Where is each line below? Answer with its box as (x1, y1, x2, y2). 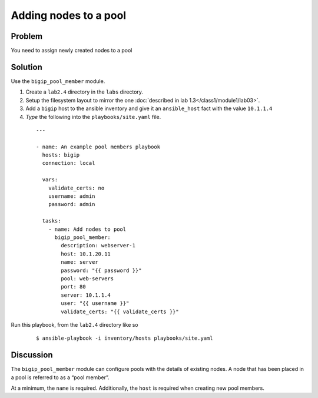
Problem (11, 31, 43, 41)
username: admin (48, 193, 95, 200)
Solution (11, 62, 42, 72)
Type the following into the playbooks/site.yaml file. (25, 113, 161, 120)
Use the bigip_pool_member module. (11, 77, 105, 85)
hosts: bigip (42, 152, 80, 158)
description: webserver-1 (61, 242, 135, 249)
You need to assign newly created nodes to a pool (11, 47, 132, 54)
